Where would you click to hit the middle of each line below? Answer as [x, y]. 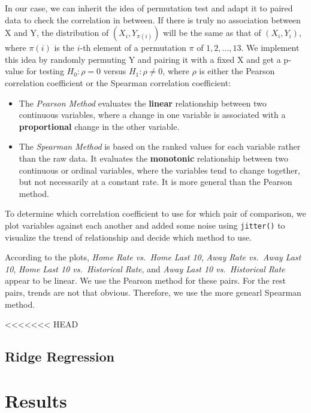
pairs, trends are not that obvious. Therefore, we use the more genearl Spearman [153, 292]
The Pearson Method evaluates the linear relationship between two [143, 103]
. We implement [270, 48]
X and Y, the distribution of [57, 33]
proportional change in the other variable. [99, 126]
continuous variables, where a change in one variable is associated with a [152, 115]
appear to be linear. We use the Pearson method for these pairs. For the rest [145, 280]
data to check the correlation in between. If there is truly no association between [153, 19]
